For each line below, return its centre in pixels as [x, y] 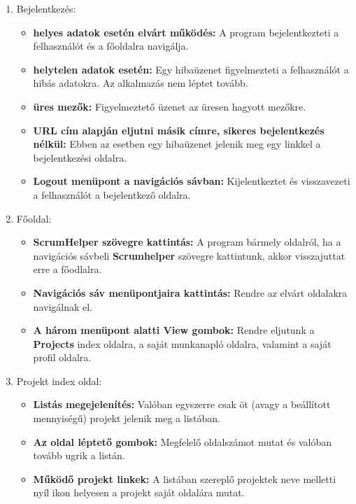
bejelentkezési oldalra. [80, 157]
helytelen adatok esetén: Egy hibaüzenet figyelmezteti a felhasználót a [191, 69]
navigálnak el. [63, 306]
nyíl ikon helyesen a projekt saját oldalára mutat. [139, 492]
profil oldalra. [62, 357]
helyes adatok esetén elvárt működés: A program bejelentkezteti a [186, 32]
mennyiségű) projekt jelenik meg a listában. [127, 418]
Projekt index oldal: [59, 380]
